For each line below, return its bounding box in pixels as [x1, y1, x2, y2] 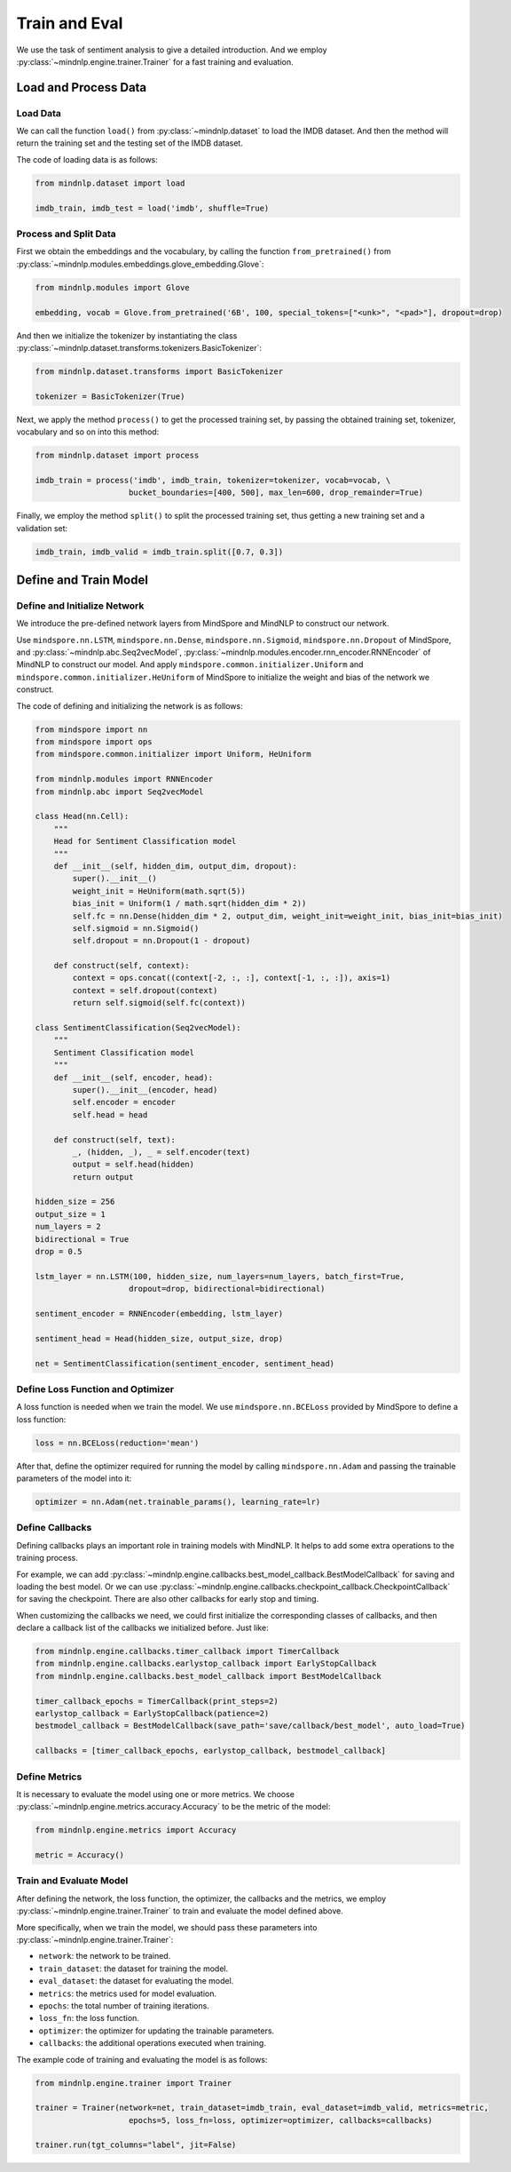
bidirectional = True [35, 1234, 130, 1244]
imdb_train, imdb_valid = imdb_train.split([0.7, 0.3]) [35, 546, 284, 557]
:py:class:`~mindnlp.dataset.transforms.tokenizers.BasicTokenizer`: [16, 342, 262, 353]
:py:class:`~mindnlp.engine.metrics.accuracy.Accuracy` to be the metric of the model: [16, 1802, 331, 1812]
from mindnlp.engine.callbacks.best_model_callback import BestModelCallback [35, 1671, 381, 1681]
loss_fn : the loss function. [38, 2013, 139, 2024]
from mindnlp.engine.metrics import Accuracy [35, 1826, 237, 1835]
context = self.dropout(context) [72, 985, 218, 995]
